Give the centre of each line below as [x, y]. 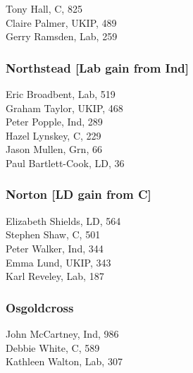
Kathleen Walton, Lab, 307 [64, 361]
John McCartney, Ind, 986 [62, 333]
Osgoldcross [40, 307]
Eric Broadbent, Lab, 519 [61, 94]
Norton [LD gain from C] [79, 194]
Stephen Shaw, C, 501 [53, 234]
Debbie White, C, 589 [53, 347]
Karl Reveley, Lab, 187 [55, 276]
